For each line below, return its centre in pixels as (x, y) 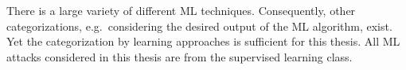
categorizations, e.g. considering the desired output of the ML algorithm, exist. (199, 26)
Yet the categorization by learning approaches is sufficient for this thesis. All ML (203, 41)
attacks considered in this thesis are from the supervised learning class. (180, 56)
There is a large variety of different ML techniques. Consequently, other (181, 10)
